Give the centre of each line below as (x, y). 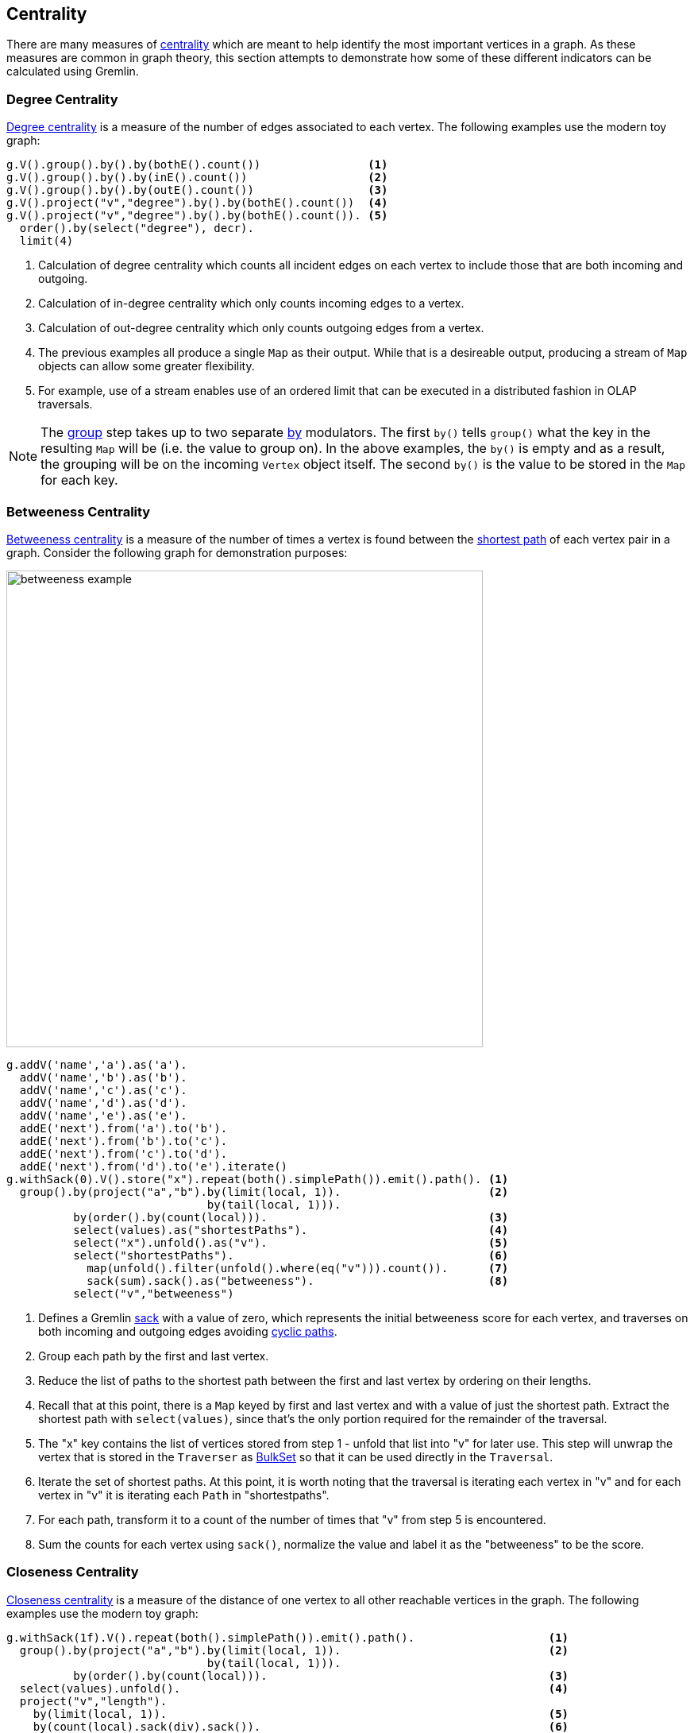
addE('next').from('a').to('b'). (123, 1128)
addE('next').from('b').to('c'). (123, 1141)
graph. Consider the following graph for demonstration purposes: (177, 552)
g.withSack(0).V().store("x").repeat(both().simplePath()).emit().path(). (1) (258, 1179)
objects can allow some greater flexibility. (147, 366)
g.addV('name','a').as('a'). (97, 1064)
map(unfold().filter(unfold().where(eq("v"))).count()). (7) (298, 1268)
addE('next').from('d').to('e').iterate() (154, 1166)
